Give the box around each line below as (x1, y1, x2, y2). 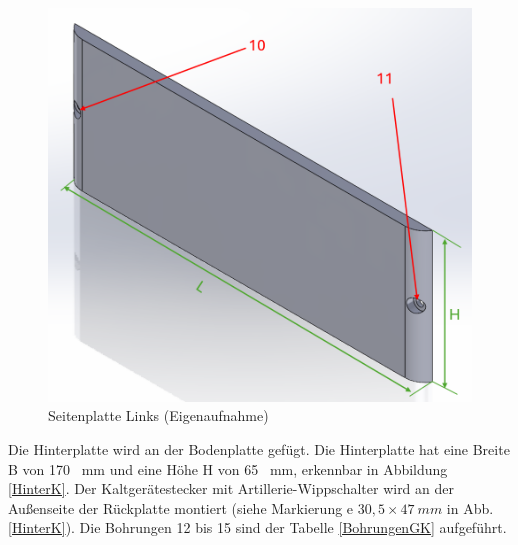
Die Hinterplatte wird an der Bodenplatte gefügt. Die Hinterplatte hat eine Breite (8, 439, 510, 460)
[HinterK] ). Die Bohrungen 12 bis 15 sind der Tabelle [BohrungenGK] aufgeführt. (8, 517, 507, 538)
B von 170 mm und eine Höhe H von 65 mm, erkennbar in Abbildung (8, 458, 448, 479)
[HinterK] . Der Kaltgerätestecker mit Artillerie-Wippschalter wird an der (8, 478, 454, 499)
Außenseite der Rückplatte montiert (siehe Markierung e (8, 497, 354, 518)
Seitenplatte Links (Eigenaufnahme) (48, 405, 269, 426)
